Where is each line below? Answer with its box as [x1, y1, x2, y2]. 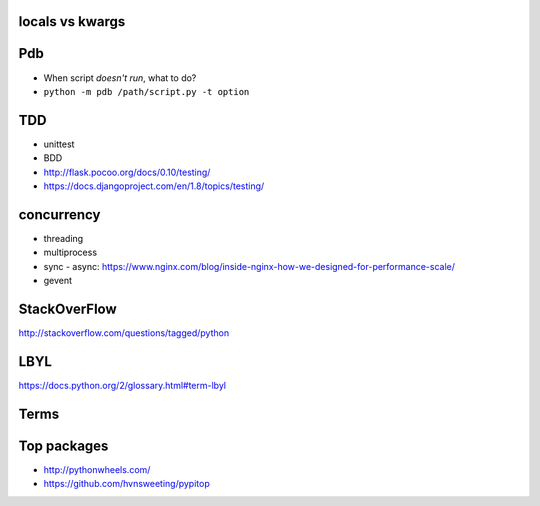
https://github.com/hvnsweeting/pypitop [43, 478, 210, 490]
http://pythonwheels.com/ [43, 463, 151, 475]
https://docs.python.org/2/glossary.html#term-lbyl [18, 379, 227, 391]
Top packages [18, 437, 109, 454]
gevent [43, 275, 73, 287]
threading [43, 232, 84, 244]
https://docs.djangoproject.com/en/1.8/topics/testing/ [43, 180, 265, 192]
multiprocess [43, 246, 98, 259]
